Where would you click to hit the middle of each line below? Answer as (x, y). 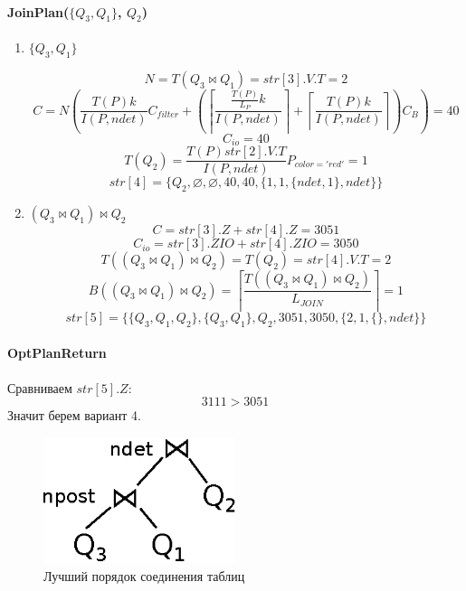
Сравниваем (40, 387)
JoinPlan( (38, 11)
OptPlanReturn (57, 353)
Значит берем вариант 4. (74, 415)
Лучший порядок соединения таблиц (144, 575)
